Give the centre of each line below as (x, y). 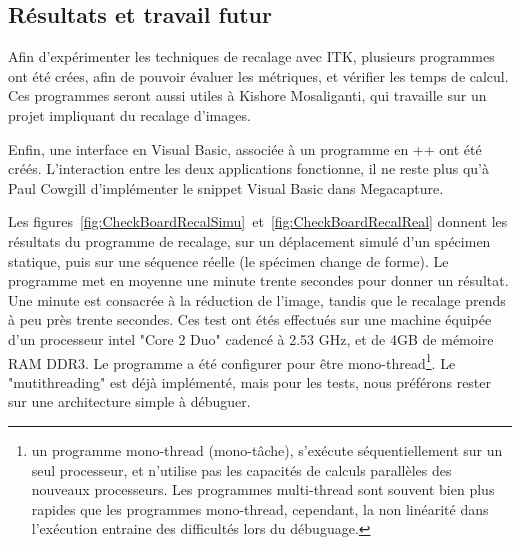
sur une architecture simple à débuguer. (129, 401)
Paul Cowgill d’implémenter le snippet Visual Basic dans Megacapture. (226, 187)
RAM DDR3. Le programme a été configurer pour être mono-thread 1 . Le (232, 361)
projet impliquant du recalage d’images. (129, 114)
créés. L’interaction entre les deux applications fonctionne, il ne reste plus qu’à (249, 168)
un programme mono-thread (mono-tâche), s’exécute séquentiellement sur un (267, 449)
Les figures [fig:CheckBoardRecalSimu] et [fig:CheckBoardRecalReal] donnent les (258, 221)
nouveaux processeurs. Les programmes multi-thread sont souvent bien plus (263, 489)
